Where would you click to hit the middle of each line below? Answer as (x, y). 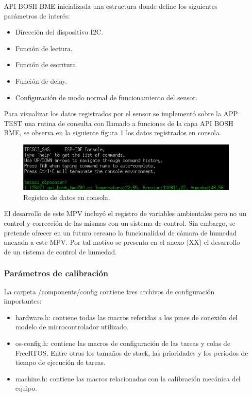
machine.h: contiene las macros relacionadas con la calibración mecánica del (128, 378)
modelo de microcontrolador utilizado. (72, 327)
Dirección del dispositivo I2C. (59, 32)
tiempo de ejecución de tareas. (60, 362)
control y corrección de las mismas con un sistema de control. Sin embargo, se (120, 223)
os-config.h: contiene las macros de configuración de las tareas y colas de (123, 343)
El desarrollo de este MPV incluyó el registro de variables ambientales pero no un (125, 213)
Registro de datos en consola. (67, 197)
